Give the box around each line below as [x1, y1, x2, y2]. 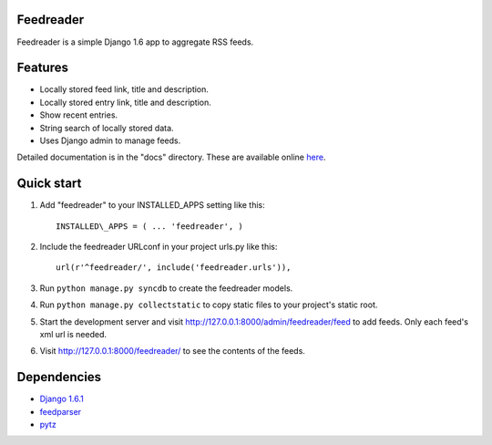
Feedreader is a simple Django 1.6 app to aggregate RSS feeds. [16, 36, 254, 47]
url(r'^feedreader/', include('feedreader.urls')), [56, 263, 292, 273]
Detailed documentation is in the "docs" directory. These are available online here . [16, 151, 326, 163]
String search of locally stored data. [39, 122, 174, 133]
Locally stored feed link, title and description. [39, 84, 210, 95]
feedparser [39, 406, 82, 417]
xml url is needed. [39, 329, 107, 340]
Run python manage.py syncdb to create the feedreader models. [39, 283, 293, 294]
